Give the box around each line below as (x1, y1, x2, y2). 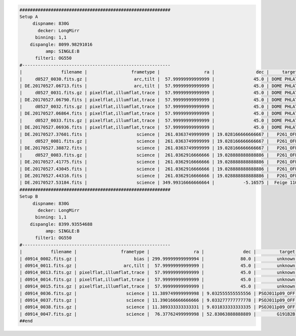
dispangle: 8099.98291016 (30, 42, 93, 47)
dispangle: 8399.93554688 (30, 221, 93, 227)
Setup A (19, 14, 38, 19)
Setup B (19, 194, 38, 200)
